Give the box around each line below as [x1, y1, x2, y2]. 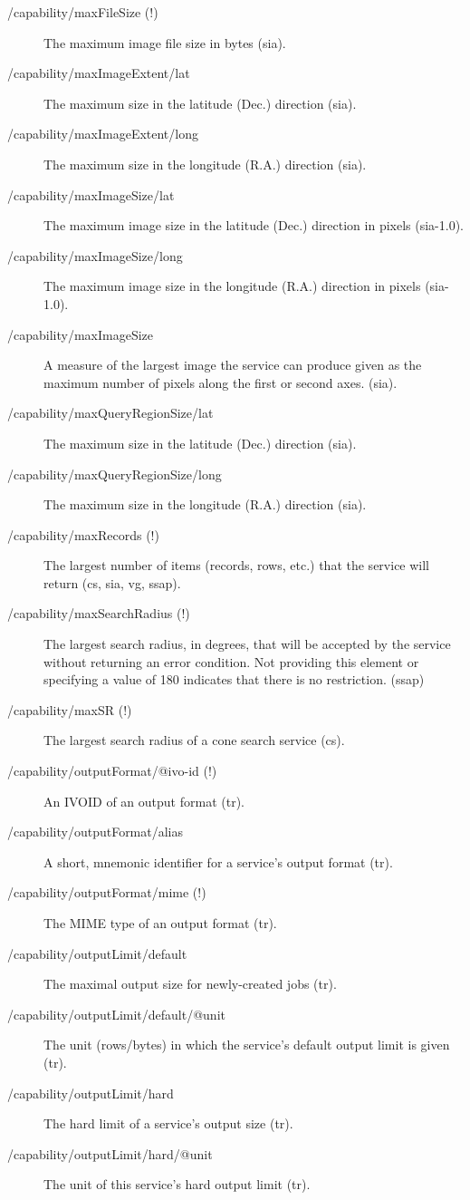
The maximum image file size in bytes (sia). [43, 33, 286, 52]
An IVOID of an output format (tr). [43, 791, 245, 810]
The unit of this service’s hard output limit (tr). [43, 1175, 311, 1194]
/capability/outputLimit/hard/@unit [7, 1144, 213, 1163]
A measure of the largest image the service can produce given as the [43, 355, 422, 374]
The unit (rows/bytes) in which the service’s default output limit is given [43, 1035, 450, 1054]
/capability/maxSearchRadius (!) [7, 604, 190, 623]
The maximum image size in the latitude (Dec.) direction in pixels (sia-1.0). [43, 216, 464, 235]
